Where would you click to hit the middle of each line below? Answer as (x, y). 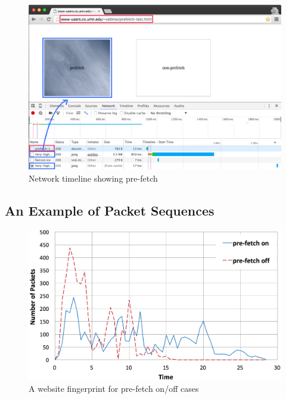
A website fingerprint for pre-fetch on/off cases (114, 389)
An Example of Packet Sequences (110, 210)
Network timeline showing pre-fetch (93, 178)
